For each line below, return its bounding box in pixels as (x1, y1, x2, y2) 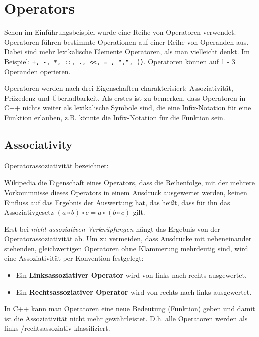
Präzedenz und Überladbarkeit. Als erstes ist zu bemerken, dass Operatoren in (4, 92, 246, 103)
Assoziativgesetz (4, 207, 54, 217)
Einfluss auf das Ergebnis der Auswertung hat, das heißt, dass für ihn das (4, 197, 230, 207)
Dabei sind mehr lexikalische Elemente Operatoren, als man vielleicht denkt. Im (4, 46, 250, 57)
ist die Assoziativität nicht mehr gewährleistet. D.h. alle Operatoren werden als (4, 313, 248, 323)
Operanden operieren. (4, 66, 71, 76)
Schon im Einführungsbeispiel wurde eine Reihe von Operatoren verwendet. (4, 27, 236, 37)
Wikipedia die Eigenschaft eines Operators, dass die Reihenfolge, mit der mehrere (4, 177, 255, 188)
